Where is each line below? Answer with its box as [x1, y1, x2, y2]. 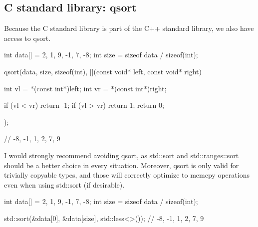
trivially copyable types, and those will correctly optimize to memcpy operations [4, 170, 250, 180]
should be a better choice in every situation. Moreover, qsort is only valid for [4, 160, 239, 170]
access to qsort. [4, 32, 51, 43]
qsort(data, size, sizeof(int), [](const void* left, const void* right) [4, 66, 202, 76]
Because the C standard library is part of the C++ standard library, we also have [4, 23, 254, 33]
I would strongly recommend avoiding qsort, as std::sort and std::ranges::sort [4, 150, 239, 160]
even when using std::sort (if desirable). [4, 179, 125, 190]
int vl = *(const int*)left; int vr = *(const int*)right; [4, 83, 167, 93]
